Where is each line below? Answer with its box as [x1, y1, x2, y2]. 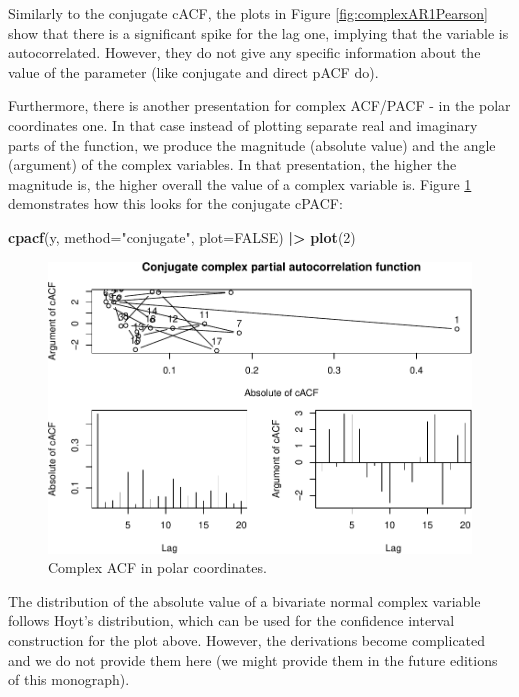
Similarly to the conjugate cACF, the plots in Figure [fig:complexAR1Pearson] [8, 3, 488, 23]
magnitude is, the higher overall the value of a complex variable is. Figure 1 [8, 173, 472, 194]
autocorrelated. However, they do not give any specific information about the [8, 42, 481, 63]
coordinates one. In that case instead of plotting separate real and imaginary [8, 114, 478, 135]
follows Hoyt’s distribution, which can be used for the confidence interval [8, 610, 455, 631]
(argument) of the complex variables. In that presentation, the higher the [8, 154, 457, 175]
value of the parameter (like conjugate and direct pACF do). [8, 61, 379, 82]
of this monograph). [8, 669, 130, 690]
